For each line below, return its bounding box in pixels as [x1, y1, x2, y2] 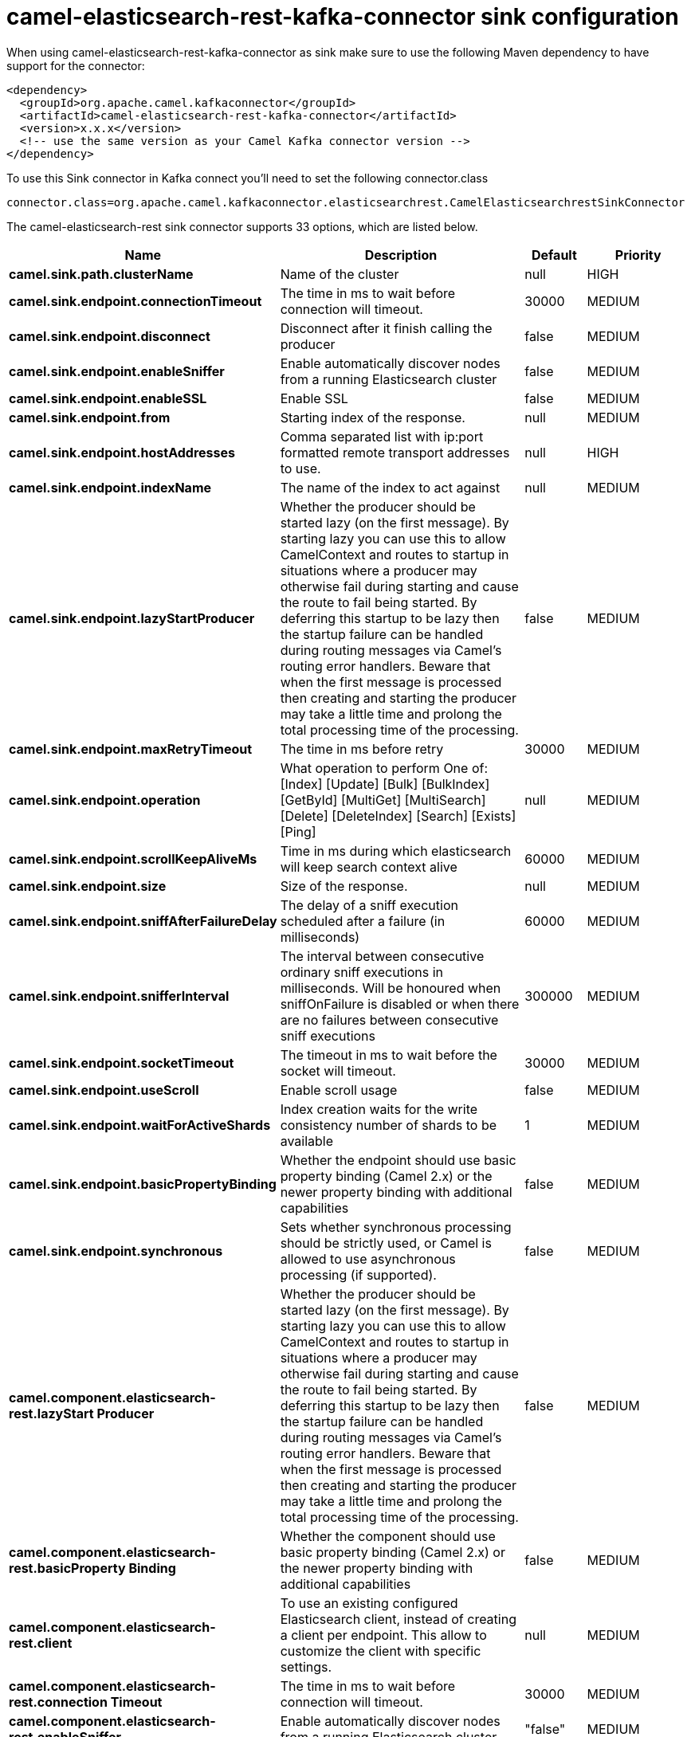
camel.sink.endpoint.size [9, 877, 167, 894]
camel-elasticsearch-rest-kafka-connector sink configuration [6, 3, 679, 30]
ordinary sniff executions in [280, 963, 444, 980]
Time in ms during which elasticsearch [280, 842, 512, 859]
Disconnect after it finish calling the [280, 320, 493, 336]
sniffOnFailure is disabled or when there [280, 995, 520, 1012]
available [280, 1132, 334, 1149]
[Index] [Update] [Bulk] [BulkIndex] [280, 775, 490, 792]
